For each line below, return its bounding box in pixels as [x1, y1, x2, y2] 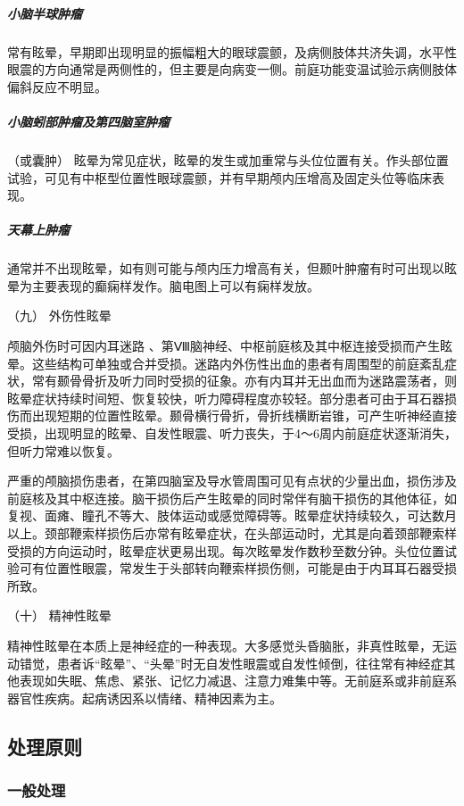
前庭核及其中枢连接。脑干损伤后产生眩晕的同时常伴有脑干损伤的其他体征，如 [7, 488, 457, 507]
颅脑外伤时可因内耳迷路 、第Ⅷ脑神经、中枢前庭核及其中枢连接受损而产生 [7, 337, 441, 355]
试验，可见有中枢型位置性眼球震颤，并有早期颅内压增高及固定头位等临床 [7, 168, 432, 187]
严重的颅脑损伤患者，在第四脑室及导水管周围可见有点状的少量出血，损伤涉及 [7, 471, 457, 490]
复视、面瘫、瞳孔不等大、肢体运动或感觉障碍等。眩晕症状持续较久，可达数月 [7, 506, 457, 525]
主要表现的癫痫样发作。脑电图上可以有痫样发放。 [31, 276, 319, 295]
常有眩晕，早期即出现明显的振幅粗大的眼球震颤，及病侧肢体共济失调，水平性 [7, 42, 457, 61]
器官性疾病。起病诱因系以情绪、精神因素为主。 [7, 688, 282, 707]
